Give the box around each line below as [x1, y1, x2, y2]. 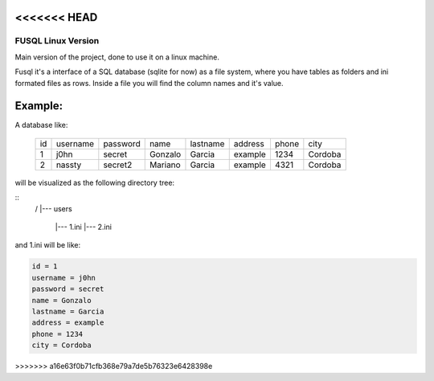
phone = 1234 [31, 330, 84, 338]
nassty [55, 159, 82, 170]
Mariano [149, 159, 181, 170]
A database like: [14, 121, 68, 130]
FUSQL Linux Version [14, 35, 100, 47]
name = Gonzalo [31, 296, 92, 305]
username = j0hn [31, 273, 96, 282]
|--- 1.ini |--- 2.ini [55, 222, 113, 232]
